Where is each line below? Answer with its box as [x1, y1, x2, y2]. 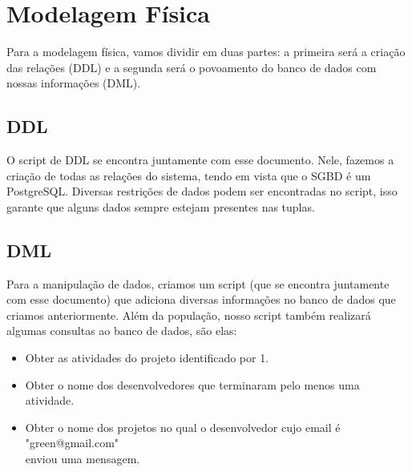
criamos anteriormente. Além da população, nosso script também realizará [6, 306, 371, 323]
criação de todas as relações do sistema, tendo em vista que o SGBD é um [6, 167, 371, 184]
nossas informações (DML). [6, 75, 141, 91]
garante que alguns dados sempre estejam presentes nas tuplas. [6, 198, 315, 215]
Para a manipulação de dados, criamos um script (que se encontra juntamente [6, 275, 390, 292]
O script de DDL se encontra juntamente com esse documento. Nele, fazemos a [6, 151, 394, 168]
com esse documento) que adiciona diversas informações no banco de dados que [6, 291, 396, 308]
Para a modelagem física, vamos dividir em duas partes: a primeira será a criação [6, 43, 406, 60]
